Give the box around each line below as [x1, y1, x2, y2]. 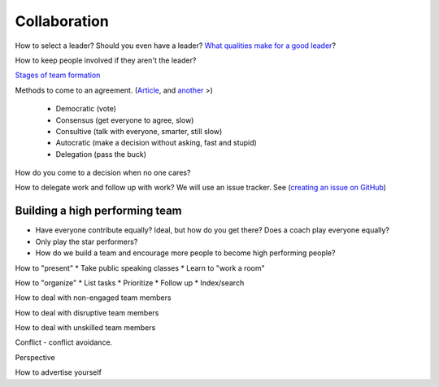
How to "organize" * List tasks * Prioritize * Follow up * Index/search [15, 277, 245, 288]
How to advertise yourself [15, 367, 102, 377]
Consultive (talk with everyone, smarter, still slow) [55, 126, 223, 136]
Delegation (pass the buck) [55, 149, 146, 159]
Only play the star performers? [35, 237, 138, 246]
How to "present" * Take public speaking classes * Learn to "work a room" [15, 263, 265, 272]
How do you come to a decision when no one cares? [15, 167, 191, 178]
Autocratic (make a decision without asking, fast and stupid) [55, 138, 258, 148]
